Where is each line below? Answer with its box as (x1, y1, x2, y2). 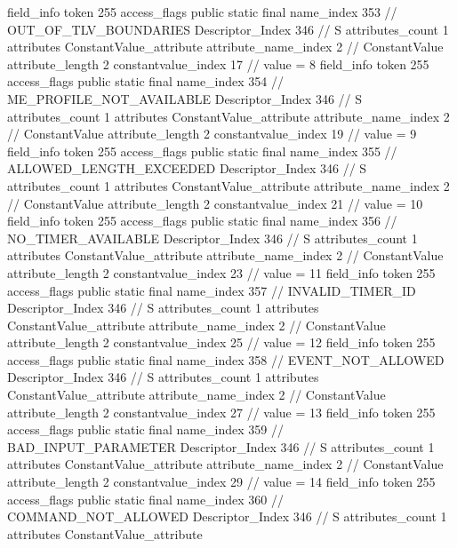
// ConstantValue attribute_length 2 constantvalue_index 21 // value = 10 (7, 194, 423, 212)
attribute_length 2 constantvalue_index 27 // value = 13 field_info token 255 (7, 402, 436, 421)
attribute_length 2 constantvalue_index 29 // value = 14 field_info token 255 (7, 473, 436, 491)
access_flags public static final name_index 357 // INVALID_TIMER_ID (7, 281, 416, 299)
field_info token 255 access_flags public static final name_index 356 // (7, 211, 397, 230)
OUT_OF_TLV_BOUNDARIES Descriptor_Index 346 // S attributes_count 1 (7, 20, 449, 38)
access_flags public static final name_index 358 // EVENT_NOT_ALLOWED (7, 350, 445, 369)
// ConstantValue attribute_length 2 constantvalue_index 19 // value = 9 (7, 124, 417, 143)
